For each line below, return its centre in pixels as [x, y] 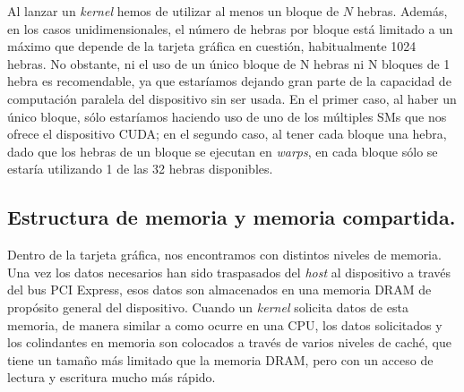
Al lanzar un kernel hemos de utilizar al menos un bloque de [173, 11]
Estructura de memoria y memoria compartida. [232, 217]
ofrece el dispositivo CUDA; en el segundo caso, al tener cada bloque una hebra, [227, 134]
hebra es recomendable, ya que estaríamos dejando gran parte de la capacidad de [229, 81]
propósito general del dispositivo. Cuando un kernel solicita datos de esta [208, 307]
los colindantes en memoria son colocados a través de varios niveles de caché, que [230, 342]
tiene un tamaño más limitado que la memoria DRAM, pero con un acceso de [220, 359]
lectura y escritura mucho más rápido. [112, 377]
